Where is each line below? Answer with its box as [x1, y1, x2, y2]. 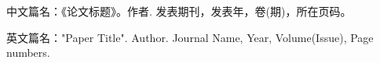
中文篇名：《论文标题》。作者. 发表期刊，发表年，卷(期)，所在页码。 [6, 3, 352, 19]
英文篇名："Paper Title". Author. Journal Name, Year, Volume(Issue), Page [6, 29, 374, 45]
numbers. [6, 44, 50, 61]
